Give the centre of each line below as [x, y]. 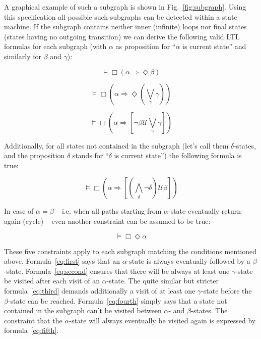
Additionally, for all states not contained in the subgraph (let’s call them [116, 145]
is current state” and [214, 46]
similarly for [23, 56]
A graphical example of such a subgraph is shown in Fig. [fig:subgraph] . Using [125, 7]
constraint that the [33, 320]
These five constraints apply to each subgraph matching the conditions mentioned [130, 251]
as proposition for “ [146, 46]
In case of [19, 211]
